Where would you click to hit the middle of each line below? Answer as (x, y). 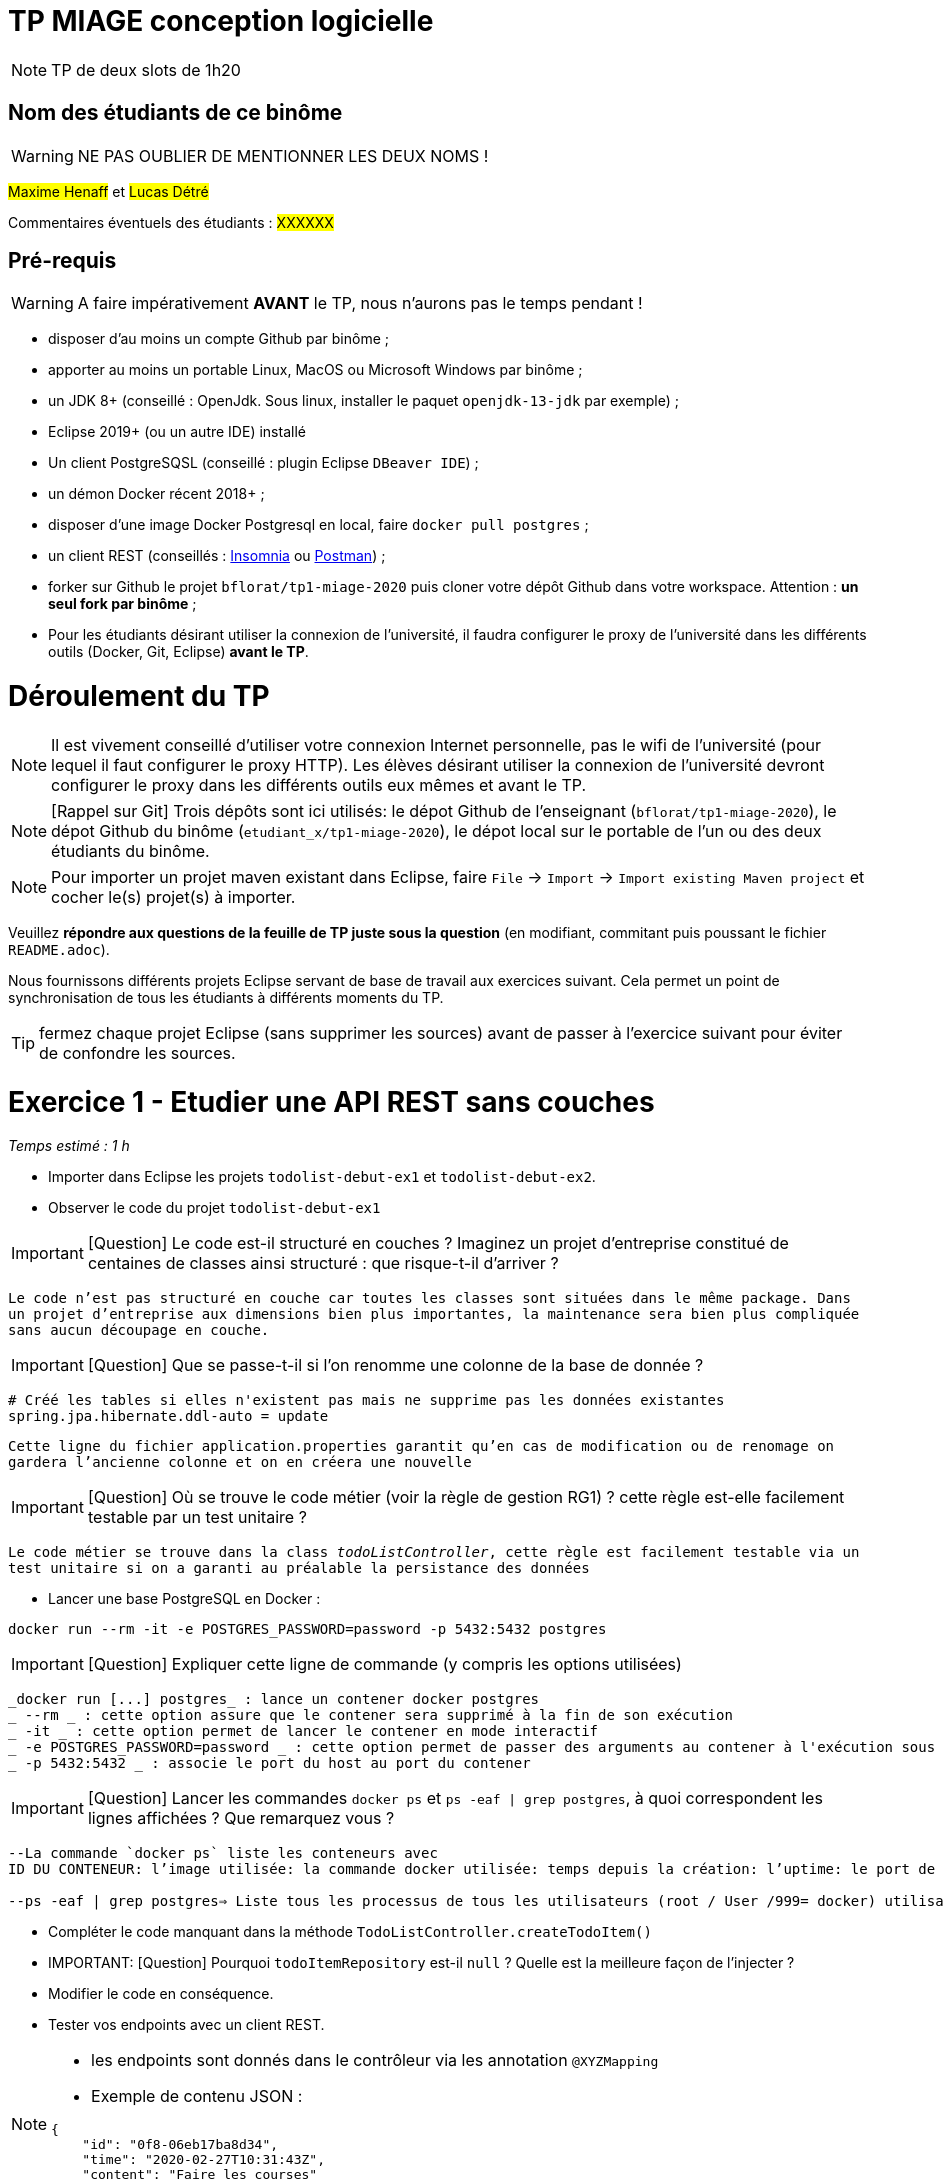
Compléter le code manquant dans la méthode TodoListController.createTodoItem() (350, 1932)
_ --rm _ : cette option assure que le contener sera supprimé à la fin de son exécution (370, 1715)
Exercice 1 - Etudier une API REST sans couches (331, 1101)
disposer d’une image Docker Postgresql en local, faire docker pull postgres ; (318, 525)
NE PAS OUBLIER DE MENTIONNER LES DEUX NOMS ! (283, 155)
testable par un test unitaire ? (197, 1517)
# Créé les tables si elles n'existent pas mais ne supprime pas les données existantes (366, 1400)
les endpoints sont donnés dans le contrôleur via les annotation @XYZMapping (375, 2060)
